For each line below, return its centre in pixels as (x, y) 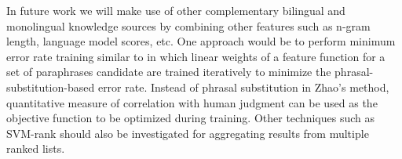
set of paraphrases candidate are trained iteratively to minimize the (169, 72)
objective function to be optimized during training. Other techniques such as (190, 118)
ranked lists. (36, 148)
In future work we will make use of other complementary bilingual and (176, 10)
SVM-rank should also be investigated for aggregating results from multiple (188, 133)
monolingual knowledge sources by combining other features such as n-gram (188, 25)
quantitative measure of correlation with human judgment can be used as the (192, 102)
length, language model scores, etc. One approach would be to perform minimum (201, 41)
